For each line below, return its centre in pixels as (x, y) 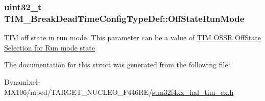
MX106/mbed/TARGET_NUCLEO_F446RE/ (78, 92)
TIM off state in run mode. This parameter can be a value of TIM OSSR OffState (132, 37)
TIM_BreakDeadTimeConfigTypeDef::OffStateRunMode (124, 18)
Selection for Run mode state (50, 47)
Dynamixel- (22, 81)
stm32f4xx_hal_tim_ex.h (193, 92)
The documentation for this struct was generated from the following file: (117, 65)
